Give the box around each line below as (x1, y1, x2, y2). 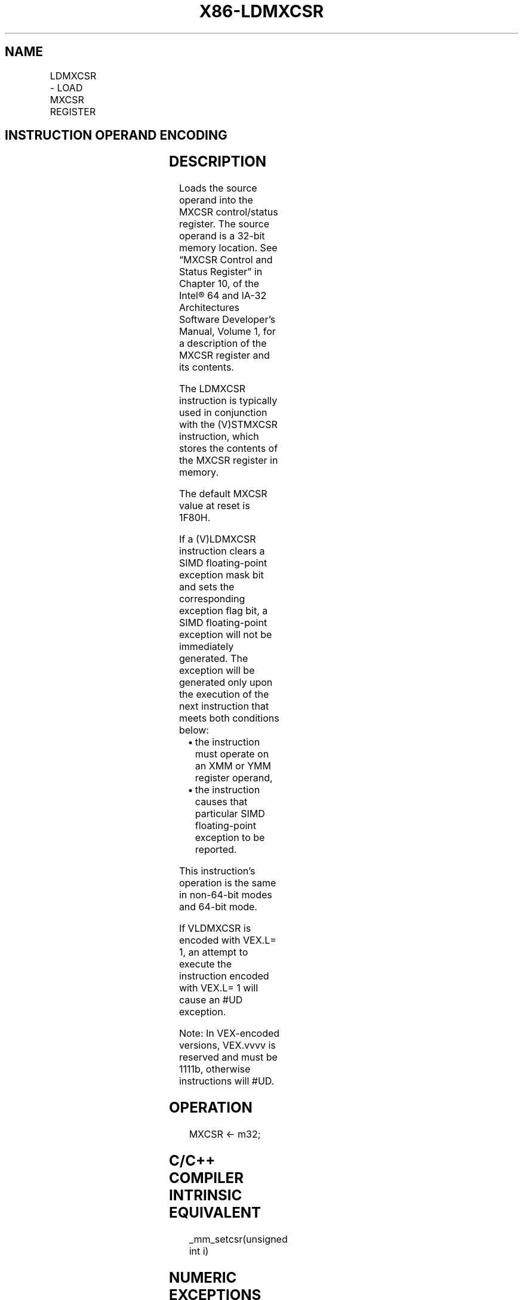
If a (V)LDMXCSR (179, 533, 256, 546)
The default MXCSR (179, 488, 267, 500)
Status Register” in (179, 266, 263, 278)
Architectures (179, 301, 239, 314)
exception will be (179, 664, 255, 677)
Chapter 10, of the (179, 278, 260, 290)
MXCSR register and (179, 349, 270, 362)
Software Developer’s (179, 313, 276, 326)
